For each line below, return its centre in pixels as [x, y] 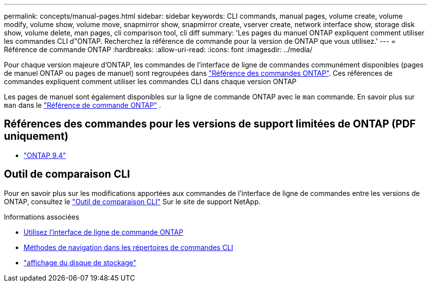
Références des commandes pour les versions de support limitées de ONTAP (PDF [210, 124]
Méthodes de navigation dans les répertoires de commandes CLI [128, 247]
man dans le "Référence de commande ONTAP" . [83, 105]
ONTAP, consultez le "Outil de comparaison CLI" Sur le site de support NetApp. [132, 201]
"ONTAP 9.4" [45, 155]
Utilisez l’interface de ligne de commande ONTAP [104, 232]
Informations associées [42, 217]
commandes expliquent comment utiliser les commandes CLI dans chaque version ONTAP [150, 81]
